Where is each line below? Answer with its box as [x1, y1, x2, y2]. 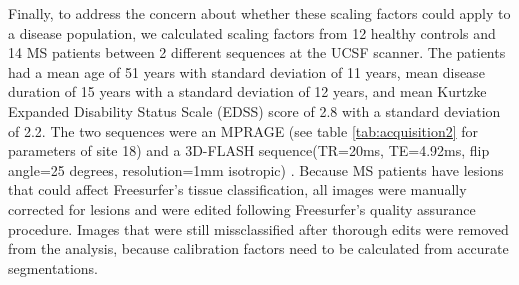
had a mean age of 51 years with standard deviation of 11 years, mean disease [8, 61, 485, 82]
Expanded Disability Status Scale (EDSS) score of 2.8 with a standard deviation [8, 100, 501, 121]
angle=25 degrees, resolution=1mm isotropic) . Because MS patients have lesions [8, 159, 504, 180]
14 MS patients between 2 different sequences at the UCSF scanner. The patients [8, 42, 506, 63]
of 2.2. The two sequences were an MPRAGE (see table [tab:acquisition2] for [8, 120, 479, 141]
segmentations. [8, 257, 98, 278]
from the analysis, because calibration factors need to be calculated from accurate [8, 238, 509, 259]
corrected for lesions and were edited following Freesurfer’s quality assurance [8, 198, 476, 219]
